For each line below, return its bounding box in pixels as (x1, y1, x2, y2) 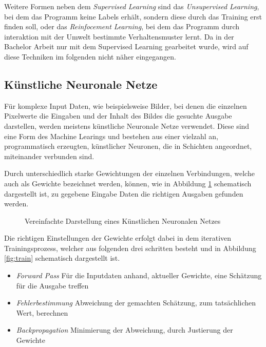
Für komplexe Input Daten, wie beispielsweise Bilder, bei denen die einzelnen (4, 100, 247, 111)
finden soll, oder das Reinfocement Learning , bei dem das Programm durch (4, 21, 240, 32)
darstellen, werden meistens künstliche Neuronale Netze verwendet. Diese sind (4, 120, 250, 131)
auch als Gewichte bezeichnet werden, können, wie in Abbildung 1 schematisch (4, 178, 252, 188)
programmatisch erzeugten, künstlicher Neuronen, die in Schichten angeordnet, (4, 141, 252, 151)
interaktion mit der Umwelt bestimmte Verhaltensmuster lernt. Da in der (4, 31, 234, 42)
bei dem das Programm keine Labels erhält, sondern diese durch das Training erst (4, 11, 262, 22)
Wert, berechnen (16, 307, 68, 318)
